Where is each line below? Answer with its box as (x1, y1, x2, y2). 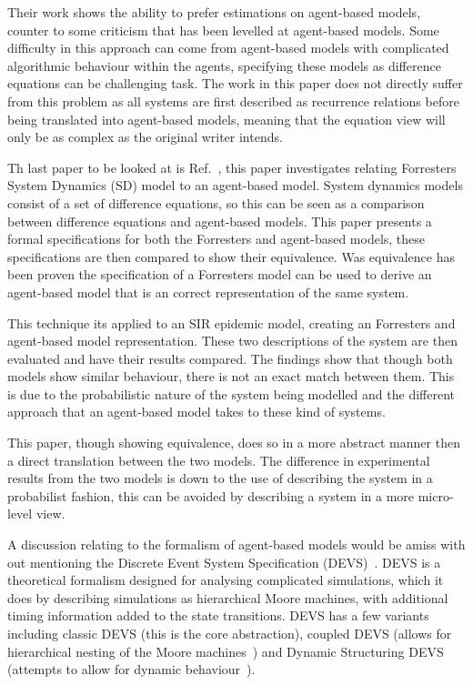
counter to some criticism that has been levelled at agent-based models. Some (7, 20, 439, 39)
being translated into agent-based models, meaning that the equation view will (7, 109, 446, 128)
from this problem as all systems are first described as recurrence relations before (7, 91, 459, 110)
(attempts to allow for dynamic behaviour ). (7, 660, 256, 679)
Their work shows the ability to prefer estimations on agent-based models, (7, 3, 421, 21)
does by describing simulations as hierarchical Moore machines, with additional (7, 588, 448, 607)
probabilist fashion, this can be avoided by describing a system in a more (7, 486, 415, 505)
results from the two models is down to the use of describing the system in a (7, 468, 433, 488)
